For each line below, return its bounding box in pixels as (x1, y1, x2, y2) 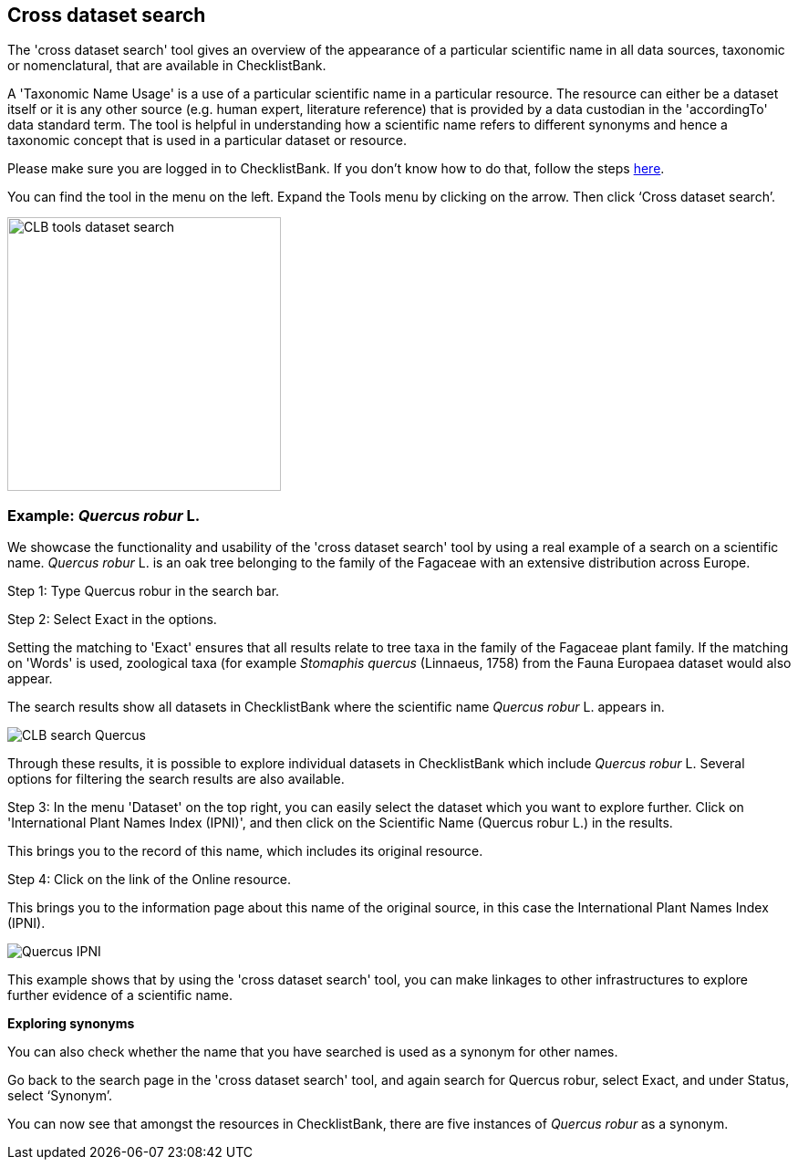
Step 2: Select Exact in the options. (7, 611, 217, 628)
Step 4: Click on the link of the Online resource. (7, 871, 292, 888)
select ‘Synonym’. (7, 1088, 113, 1104)
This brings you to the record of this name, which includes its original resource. (7, 843, 483, 860)
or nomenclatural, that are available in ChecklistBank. (7, 57, 326, 74)
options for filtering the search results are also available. (7, 771, 345, 787)
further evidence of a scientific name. (7, 987, 233, 1004)
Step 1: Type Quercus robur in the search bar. (7, 583, 280, 599)
